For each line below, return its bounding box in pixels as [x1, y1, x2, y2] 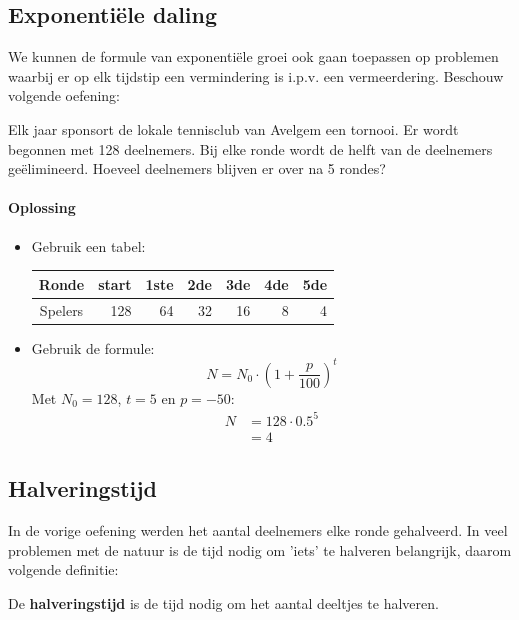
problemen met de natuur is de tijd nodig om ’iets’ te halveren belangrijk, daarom [8, 539, 512, 560]
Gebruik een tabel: [31, 235, 146, 256]
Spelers [39, 299, 84, 320]
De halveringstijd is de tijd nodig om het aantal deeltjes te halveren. [8, 592, 439, 613]
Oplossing [8, 197, 76, 218]
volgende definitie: [8, 559, 119, 580]
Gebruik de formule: [31, 337, 155, 358]
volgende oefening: [8, 85, 121, 106]
